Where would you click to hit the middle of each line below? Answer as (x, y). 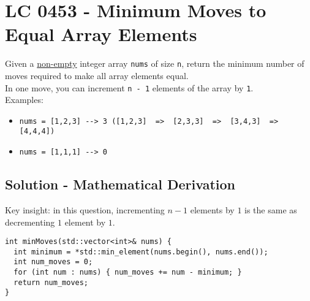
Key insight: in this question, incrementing (85, 209)
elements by (212, 209)
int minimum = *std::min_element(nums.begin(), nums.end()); (141, 252)
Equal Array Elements (101, 34)
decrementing (30, 222)
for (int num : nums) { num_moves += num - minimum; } (128, 272)
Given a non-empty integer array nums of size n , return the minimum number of (155, 63)
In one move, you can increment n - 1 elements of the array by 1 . (129, 87)
